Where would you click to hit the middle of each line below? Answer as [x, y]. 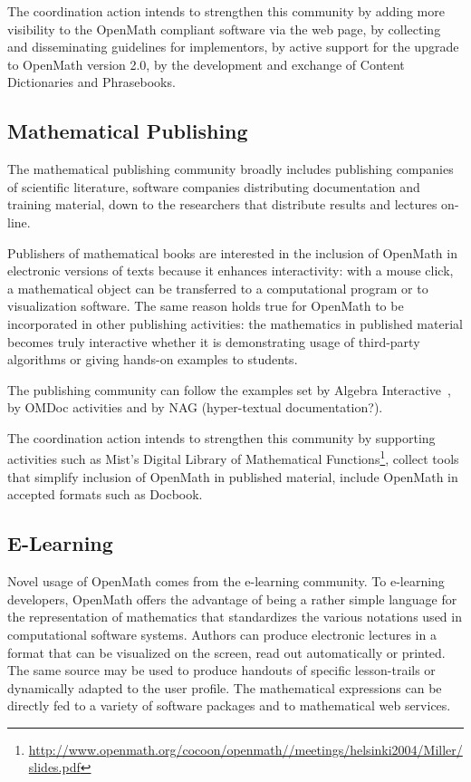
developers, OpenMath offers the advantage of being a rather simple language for [232, 599]
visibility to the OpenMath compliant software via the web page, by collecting [224, 29]
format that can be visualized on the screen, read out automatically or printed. [226, 652]
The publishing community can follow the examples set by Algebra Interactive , [229, 389]
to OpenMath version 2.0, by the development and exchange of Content [206, 64]
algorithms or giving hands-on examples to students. [153, 359]
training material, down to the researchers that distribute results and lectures [222, 204]
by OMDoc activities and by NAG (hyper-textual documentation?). [195, 407]
